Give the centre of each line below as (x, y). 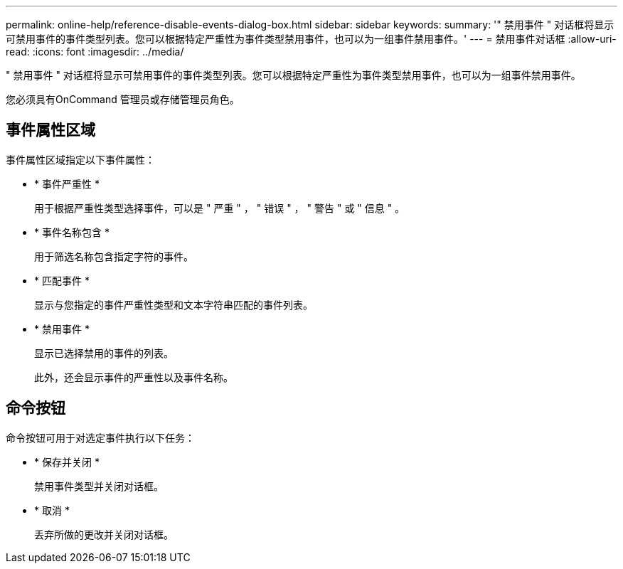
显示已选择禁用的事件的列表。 (104, 353)
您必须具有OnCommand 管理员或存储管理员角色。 (123, 99)
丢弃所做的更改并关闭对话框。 (104, 534)
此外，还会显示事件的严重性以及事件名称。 (134, 377)
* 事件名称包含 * (72, 232)
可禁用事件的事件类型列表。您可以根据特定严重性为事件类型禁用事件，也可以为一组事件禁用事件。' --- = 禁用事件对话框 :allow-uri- (311, 39)
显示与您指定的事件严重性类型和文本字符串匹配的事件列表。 (174, 304)
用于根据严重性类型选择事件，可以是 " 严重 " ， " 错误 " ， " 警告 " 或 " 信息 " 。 (220, 208)
